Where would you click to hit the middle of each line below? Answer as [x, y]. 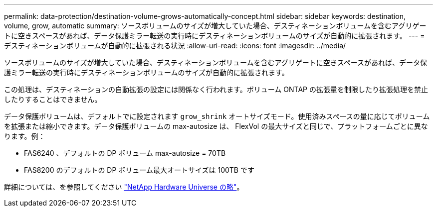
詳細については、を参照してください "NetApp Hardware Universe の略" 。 [124, 187]
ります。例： [25, 136]
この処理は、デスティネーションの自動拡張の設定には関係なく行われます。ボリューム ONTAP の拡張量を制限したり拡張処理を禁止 [216, 89]
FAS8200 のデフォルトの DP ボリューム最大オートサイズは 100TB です [139, 170]
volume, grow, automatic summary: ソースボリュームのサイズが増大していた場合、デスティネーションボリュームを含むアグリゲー [215, 26]
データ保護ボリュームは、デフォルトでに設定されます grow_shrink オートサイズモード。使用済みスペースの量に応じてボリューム [217, 116]
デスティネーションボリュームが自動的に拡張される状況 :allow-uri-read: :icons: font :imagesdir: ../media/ [175, 46]
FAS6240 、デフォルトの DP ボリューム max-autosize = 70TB [125, 153]
